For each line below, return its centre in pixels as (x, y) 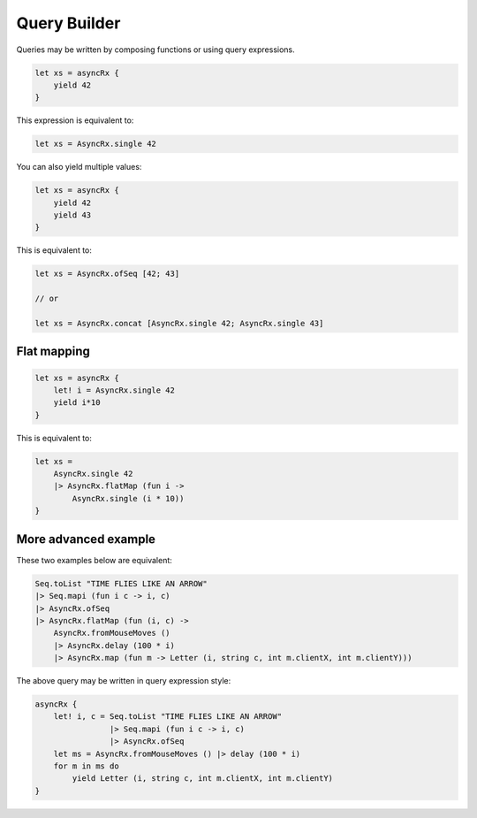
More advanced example (86, 539)
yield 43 (72, 215)
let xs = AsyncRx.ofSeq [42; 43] (107, 274)
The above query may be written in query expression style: (124, 681)
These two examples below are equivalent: (94, 560)
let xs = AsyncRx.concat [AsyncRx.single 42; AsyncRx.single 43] (179, 323)
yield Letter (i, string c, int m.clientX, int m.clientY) (203, 779)
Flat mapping (53, 352)
